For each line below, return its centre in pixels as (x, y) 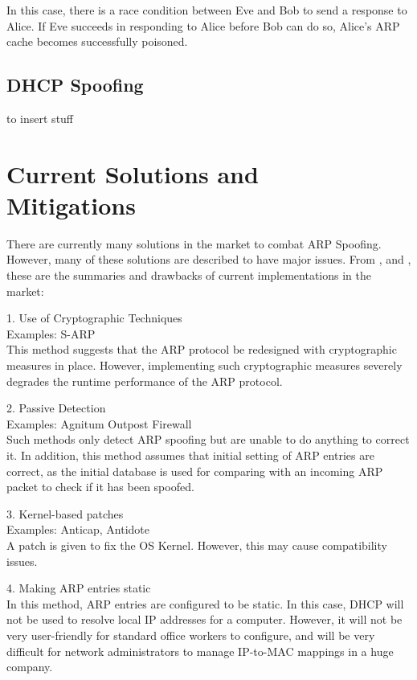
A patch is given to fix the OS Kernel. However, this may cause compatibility (197, 545)
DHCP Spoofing (75, 85)
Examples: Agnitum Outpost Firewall (99, 423)
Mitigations (71, 205)
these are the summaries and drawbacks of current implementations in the (189, 275)
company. (30, 667)
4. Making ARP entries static (79, 588)
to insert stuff (40, 118)
